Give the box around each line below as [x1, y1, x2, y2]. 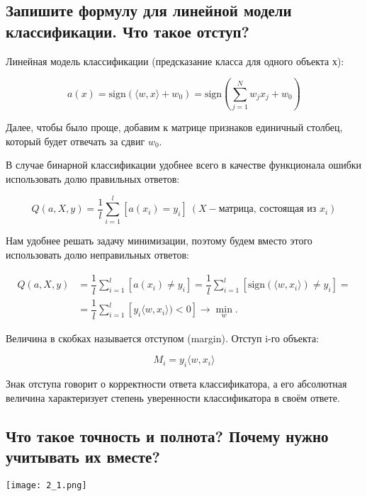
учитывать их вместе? [6, 446, 160, 468]
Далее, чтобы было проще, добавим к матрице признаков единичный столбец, [6, 119, 343, 134]
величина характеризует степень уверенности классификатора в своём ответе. [6, 390, 340, 405]
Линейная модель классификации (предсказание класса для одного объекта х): [6, 53, 344, 68]
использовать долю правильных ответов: [6, 171, 180, 186]
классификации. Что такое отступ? [6, 20, 249, 42]
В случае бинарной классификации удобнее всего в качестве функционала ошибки [6, 157, 362, 172]
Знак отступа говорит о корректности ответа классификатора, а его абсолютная [6, 376, 347, 391]
